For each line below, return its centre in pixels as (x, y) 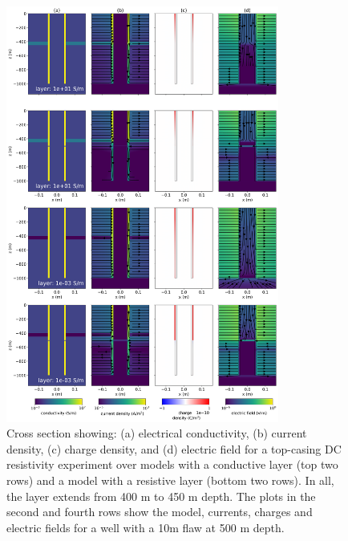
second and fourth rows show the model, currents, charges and (160, 512)
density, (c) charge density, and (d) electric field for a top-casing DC (174, 448)
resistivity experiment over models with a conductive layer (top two (172, 464)
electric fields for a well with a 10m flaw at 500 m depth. (146, 527)
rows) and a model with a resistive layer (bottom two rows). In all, (170, 480)
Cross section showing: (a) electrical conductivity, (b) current (157, 433)
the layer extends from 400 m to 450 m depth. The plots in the (161, 496)
